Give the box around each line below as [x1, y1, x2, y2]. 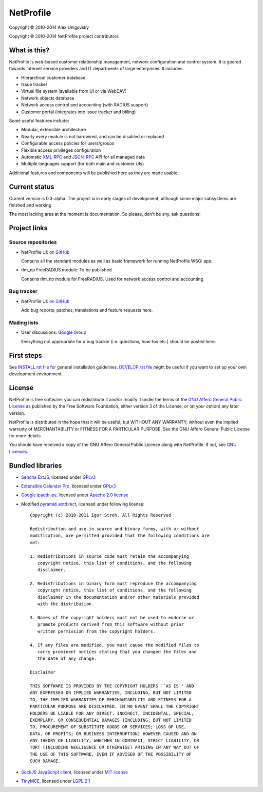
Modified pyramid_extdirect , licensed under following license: [21, 501, 145, 507]
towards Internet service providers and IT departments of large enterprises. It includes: [9, 66, 184, 72]
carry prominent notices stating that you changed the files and [37, 649, 197, 654]
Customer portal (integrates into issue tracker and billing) [21, 109, 136, 115]
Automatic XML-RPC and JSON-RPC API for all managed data [21, 154, 145, 160]
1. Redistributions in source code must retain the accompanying [30, 553, 189, 559]
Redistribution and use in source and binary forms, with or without [30, 526, 200, 531]
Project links [9, 224, 48, 232]
